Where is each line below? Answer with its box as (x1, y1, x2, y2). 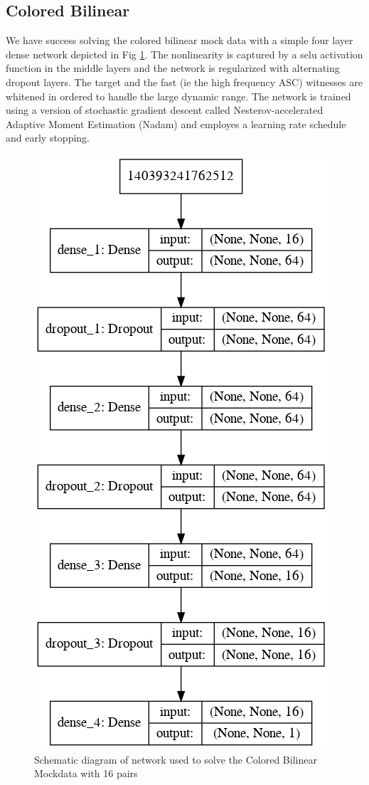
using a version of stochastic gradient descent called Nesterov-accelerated (6, 102, 323, 117)
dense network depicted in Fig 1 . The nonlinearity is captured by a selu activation (6, 46, 363, 61)
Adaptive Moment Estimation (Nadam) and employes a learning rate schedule (6, 116, 346, 131)
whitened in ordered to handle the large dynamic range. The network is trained (6, 88, 351, 103)
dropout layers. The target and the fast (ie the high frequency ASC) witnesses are (6, 74, 363, 89)
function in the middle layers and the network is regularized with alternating (6, 60, 340, 75)
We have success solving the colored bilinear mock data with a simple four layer (6, 33, 353, 48)
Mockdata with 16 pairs (34, 766, 138, 781)
